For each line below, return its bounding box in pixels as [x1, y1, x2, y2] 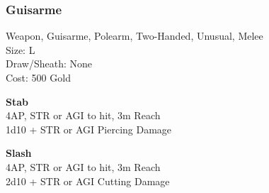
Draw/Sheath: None [6, 56, 92, 71]
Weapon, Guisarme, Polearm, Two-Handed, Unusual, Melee [6, 28, 263, 43]
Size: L [6, 42, 35, 57]
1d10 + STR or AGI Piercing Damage [6, 121, 172, 136]
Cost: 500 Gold [6, 70, 71, 84]
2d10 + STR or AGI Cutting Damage [6, 173, 170, 188]
